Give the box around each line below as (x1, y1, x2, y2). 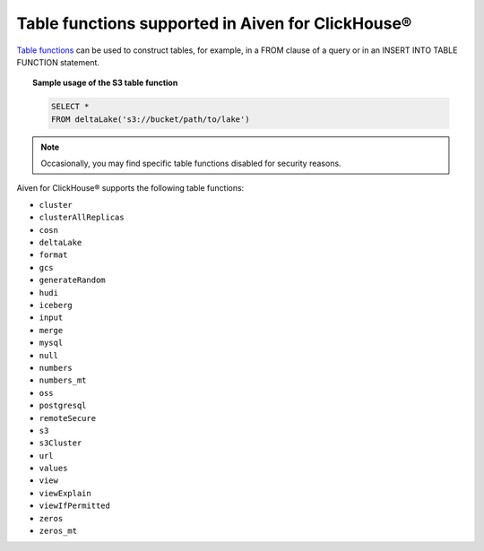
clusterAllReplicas (39, 212, 125, 223)
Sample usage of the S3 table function (32, 77, 178, 89)
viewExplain (39, 488, 91, 498)
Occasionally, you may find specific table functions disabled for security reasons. (40, 158, 341, 169)
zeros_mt (39, 526, 78, 537)
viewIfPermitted (39, 501, 111, 511)
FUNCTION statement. (16, 56, 100, 67)
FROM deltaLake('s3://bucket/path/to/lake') (50, 114, 250, 125)
